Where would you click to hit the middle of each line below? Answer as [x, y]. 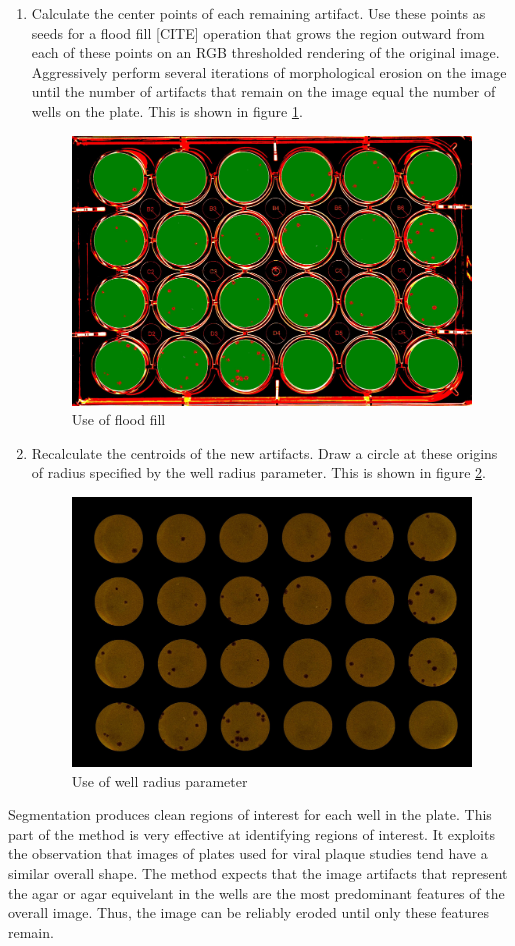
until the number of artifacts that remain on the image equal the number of [263, 91]
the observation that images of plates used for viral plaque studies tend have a [248, 853]
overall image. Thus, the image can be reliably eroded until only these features [249, 912]
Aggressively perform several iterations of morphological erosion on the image [269, 71]
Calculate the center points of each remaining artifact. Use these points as [258, 13]
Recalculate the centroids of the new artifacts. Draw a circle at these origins [264, 452]
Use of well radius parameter [159, 780]
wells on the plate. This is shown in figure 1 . [167, 110]
